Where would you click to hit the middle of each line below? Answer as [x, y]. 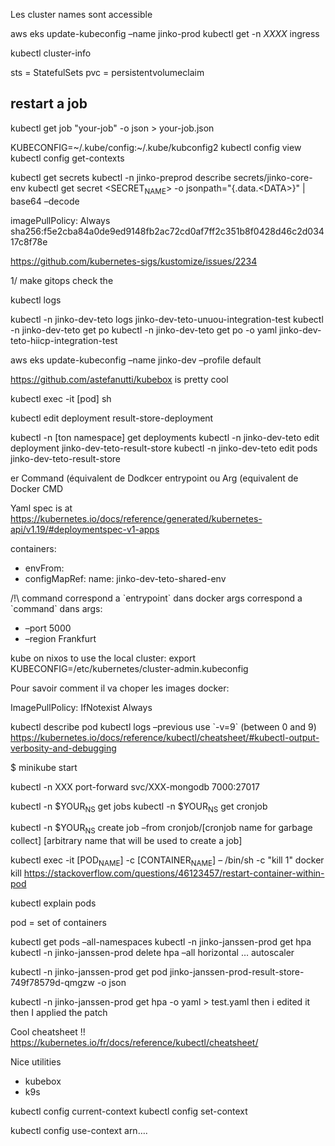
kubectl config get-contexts [67, 158]
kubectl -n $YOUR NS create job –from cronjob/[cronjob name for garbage [161, 829]
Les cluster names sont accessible [81, 14]
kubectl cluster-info [51, 53]
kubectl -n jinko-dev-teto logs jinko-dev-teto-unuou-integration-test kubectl [167, 319]
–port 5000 [48, 628]
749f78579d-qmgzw [52, 982]
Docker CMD [37, 488]
